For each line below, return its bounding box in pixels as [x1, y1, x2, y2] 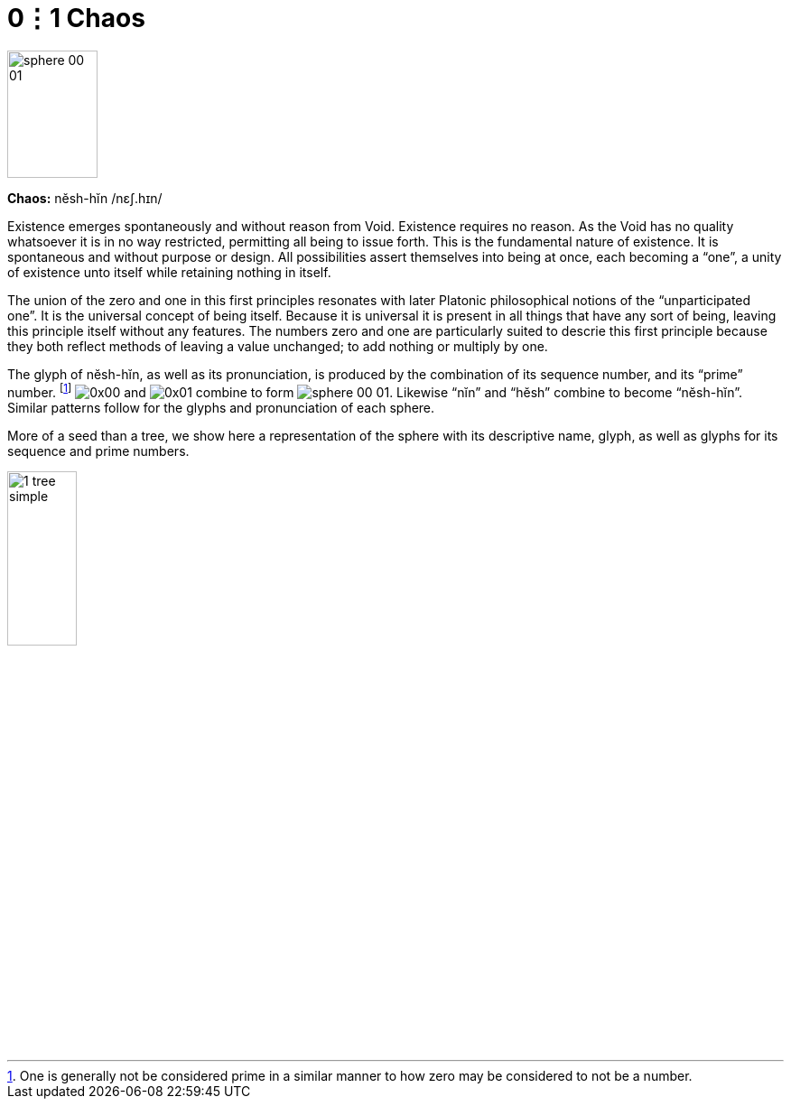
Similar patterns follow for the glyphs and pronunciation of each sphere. [7, 399, 435, 415]
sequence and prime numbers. [7, 442, 190, 459]
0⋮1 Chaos [7, 3, 145, 33]
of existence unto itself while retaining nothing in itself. [7, 265, 331, 281]
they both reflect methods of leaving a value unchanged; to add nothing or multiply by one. [7, 339, 548, 355]
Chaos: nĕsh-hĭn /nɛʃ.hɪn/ [7, 191, 163, 207]
